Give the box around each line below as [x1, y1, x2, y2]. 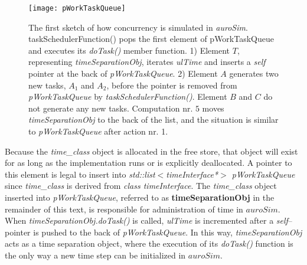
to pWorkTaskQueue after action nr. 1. [28, 125, 168, 137]
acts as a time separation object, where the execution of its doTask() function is [5, 237, 293, 250]
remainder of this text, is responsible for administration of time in [5, 202, 243, 215]
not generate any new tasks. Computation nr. [28, 102, 193, 114]
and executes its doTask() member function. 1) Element [28, 44, 230, 56]
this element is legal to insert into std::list [5, 168, 155, 180]
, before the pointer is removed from [106, 78, 237, 91]
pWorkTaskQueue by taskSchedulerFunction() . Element [28, 90, 227, 103]
